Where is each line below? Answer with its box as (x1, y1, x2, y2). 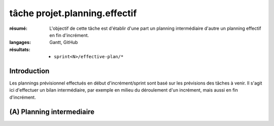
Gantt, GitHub (49, 39, 78, 46)
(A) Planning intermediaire (9, 107, 95, 116)
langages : (9, 39, 31, 46)
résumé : (9, 25, 28, 31)
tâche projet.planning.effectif (9, 8, 137, 19)
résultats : (9, 46, 30, 53)
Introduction (9, 66, 50, 75)
